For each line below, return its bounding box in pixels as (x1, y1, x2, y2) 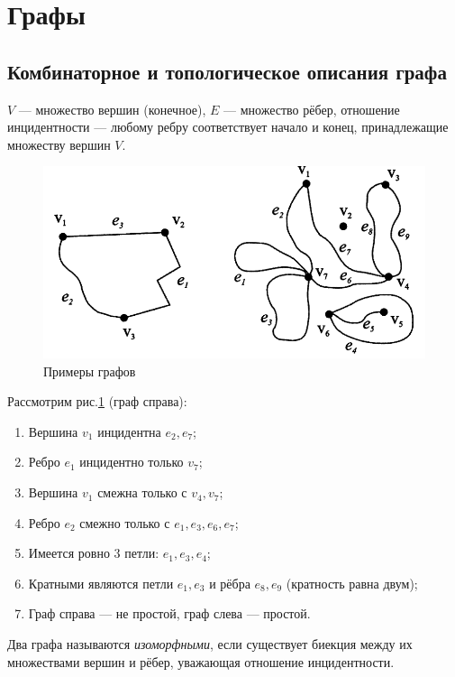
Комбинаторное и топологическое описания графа (7, 57, 447, 85)
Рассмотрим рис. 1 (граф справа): (7, 392, 187, 411)
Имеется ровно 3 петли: (28, 543, 159, 562)
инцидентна (97, 422, 161, 441)
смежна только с (97, 483, 187, 502)
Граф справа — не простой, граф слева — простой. (28, 604, 311, 623)
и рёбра (209, 573, 250, 592)
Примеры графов (43, 361, 136, 380)
